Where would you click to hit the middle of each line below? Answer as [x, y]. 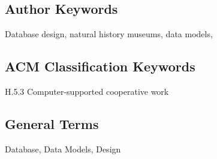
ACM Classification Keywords [100, 66]
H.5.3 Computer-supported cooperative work [87, 91]
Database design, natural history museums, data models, [109, 34]
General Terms [52, 123]
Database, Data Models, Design [63, 148]
